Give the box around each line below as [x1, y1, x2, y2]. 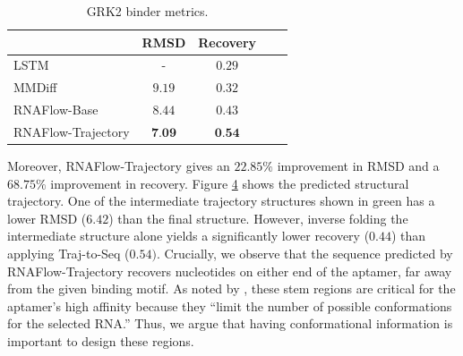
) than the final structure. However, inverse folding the [108, 208, 408, 227]
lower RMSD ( [7, 208, 87, 227]
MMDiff [13, 78, 57, 97]
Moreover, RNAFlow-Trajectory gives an [7, 157, 230, 175]
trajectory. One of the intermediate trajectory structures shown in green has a [7, 191, 435, 210]
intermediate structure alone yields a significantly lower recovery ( [7, 226, 370, 245]
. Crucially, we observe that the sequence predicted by [156, 244, 453, 263]
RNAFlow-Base [13, 100, 99, 119]
